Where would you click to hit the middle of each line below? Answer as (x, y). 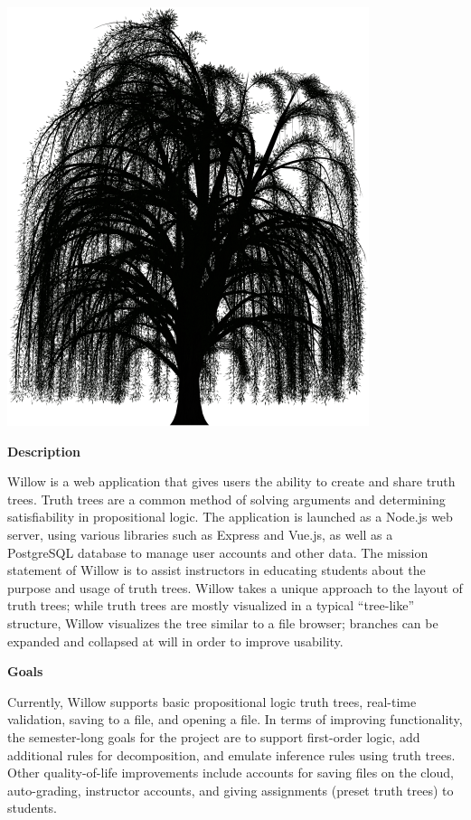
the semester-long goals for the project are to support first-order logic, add (214, 736)
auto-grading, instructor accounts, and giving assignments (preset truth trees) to (231, 790)
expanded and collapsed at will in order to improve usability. (175, 641)
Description (44, 451)
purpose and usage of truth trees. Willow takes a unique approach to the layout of (235, 587)
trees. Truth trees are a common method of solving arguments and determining (226, 499)
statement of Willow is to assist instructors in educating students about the (217, 570)
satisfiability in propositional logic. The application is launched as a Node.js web (230, 517)
